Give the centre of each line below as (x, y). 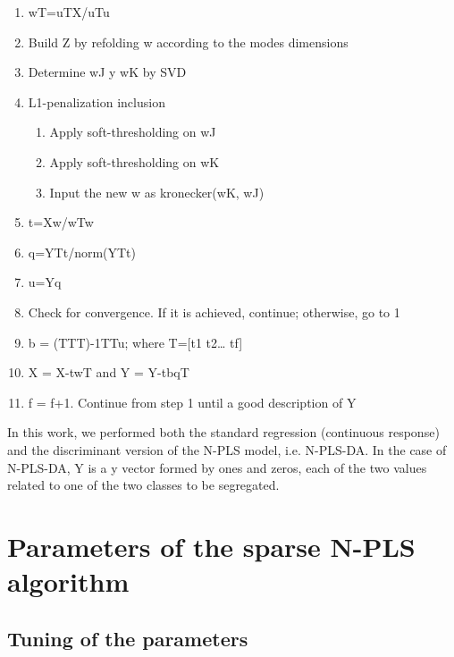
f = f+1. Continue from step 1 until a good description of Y (192, 402)
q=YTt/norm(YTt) (82, 252)
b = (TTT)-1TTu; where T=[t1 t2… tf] (135, 342)
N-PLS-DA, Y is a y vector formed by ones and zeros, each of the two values (217, 467)
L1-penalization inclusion (97, 101)
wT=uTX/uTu (69, 12)
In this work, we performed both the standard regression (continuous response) (223, 432)
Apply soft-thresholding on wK (135, 161)
